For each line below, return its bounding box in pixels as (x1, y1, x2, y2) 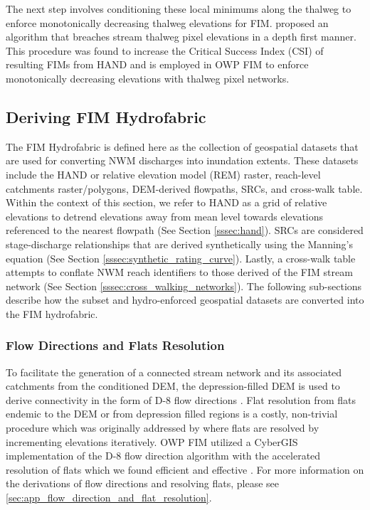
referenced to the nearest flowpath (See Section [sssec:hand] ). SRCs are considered (6, 223, 364, 238)
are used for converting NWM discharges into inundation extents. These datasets (6, 153, 359, 168)
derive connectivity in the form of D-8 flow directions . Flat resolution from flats (6, 392, 356, 407)
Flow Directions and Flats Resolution (6, 336, 225, 354)
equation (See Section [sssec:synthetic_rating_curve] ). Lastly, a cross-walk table (6, 250, 356, 265)
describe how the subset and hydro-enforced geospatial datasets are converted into (6, 292, 364, 307)
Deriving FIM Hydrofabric (6, 105, 206, 127)
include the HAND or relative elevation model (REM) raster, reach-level (6, 166, 321, 181)
